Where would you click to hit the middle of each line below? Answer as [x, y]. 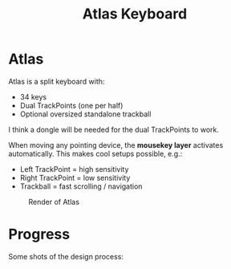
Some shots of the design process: [66, 256]
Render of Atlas [54, 202]
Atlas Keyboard [135, 14]
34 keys [33, 96]
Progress [39, 234]
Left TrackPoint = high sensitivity [74, 169]
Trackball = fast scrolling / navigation [81, 186]
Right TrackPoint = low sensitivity [75, 177]
